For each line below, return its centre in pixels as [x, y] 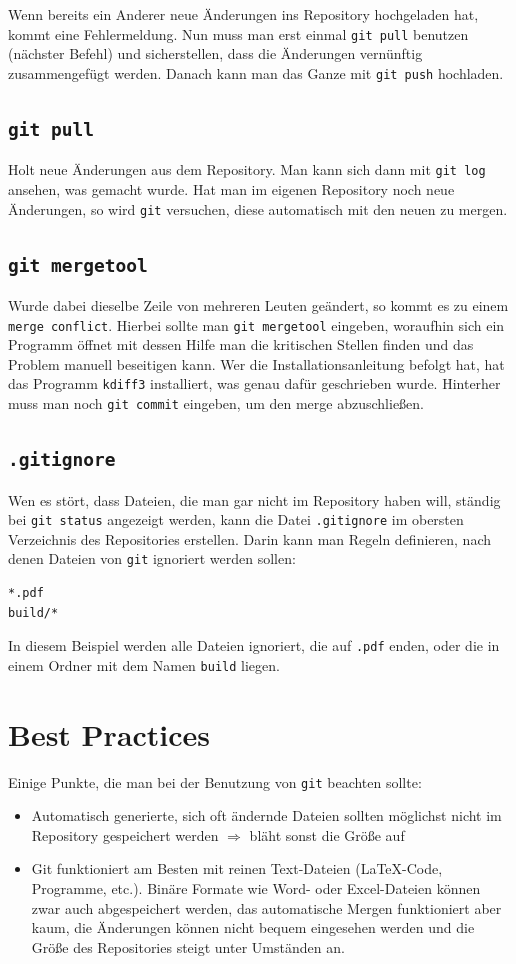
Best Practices [109, 733]
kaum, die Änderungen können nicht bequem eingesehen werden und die [253, 927]
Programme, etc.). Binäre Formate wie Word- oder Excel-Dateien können [256, 888]
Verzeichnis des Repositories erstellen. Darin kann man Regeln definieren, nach [249, 538]
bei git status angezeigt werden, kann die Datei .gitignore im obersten [236, 519]
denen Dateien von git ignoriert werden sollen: [152, 558]
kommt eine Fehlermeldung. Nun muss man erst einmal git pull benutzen [238, 33]
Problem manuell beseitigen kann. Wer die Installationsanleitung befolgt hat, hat [256, 363]
